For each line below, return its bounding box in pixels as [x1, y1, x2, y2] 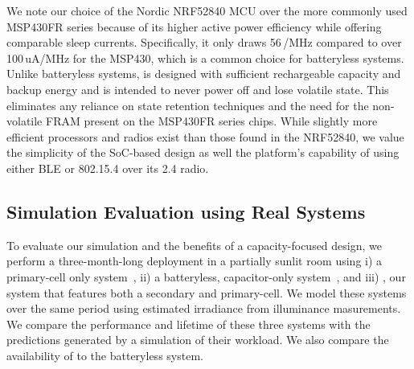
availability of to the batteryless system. [6, 346, 203, 363]
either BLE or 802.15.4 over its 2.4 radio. [6, 159, 209, 176]
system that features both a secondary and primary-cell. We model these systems [6, 284, 407, 301]
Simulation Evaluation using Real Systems [6, 199, 366, 223]
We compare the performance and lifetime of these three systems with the [6, 315, 371, 332]
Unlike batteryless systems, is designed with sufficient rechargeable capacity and [6, 65, 401, 82]
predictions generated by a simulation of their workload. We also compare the [6, 331, 389, 348]
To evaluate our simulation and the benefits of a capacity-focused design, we [6, 236, 382, 253]
